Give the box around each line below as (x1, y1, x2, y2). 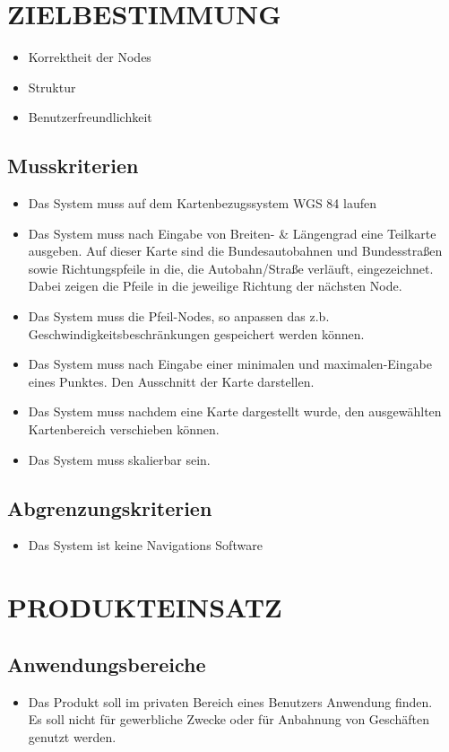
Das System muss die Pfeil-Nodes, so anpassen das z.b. (28, 307, 330, 326)
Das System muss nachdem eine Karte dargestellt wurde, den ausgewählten (28, 402, 442, 421)
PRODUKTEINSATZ (7, 589, 282, 625)
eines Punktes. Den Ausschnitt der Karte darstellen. (28, 372, 315, 390)
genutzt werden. (28, 727, 117, 746)
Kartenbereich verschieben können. (28, 420, 220, 439)
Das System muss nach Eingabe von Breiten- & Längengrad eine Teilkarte (28, 223, 436, 242)
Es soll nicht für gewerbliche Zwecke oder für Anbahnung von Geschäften (28, 710, 429, 729)
